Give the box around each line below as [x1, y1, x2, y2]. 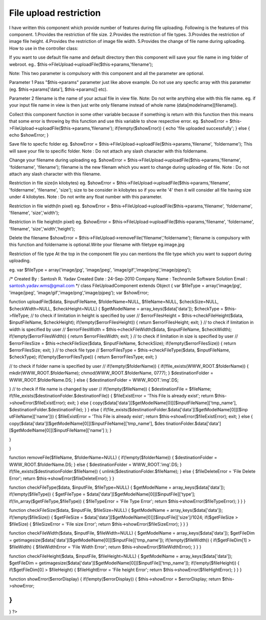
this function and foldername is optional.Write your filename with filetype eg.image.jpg [9, 242, 185, 248]
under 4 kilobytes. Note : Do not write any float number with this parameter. [9, 194, 163, 200]
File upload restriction [9, 7, 101, 18]
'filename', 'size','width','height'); [9, 226, 75, 232]
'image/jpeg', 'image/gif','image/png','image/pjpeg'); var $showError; [9, 289, 149, 296]
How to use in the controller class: [9, 45, 78, 51]
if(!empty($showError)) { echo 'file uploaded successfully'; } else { [115, 125, 250, 131]
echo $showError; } [9, 132, 49, 138]
